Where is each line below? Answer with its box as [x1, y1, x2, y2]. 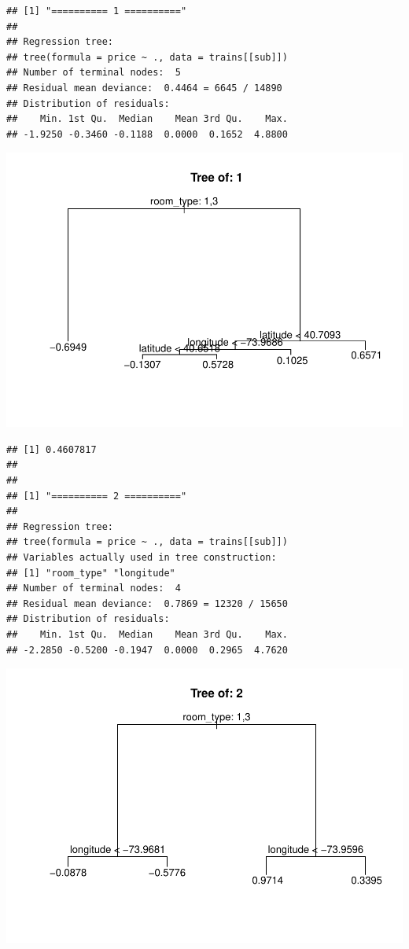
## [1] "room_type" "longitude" [6, 567, 175, 579]
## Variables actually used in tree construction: [6, 552, 277, 564]
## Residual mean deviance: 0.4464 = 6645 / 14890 [6, 82, 282, 94]
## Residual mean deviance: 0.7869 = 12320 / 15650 [6, 598, 288, 609]
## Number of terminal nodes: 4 [6, 583, 181, 594]
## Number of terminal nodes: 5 [6, 67, 181, 79]
